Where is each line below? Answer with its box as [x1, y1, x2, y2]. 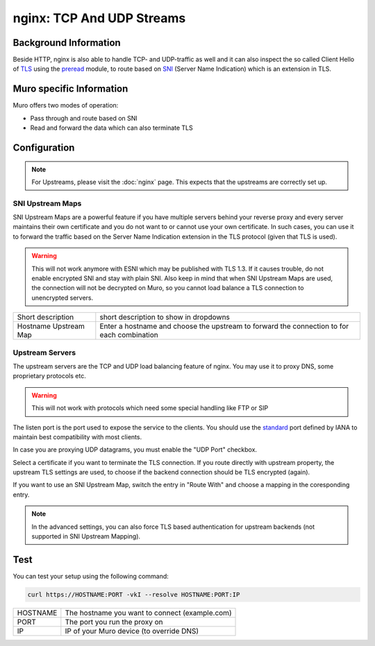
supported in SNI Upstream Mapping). [31, 532, 141, 541]
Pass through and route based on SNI [30, 114, 138, 122]
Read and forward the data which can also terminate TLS [30, 124, 194, 132]
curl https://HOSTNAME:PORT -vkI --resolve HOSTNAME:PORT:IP [27, 590, 240, 598]
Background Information [12, 37, 121, 49]
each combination [99, 330, 159, 340]
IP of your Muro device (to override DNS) [65, 626, 199, 636]
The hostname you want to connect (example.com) [65, 608, 232, 618]
